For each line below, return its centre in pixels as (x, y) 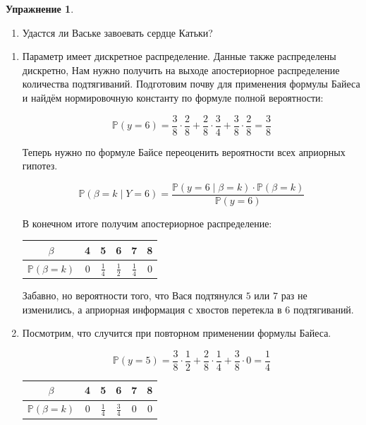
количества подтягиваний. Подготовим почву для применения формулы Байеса (191, 84)
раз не (294, 295)
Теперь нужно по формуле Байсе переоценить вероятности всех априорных (184, 151)
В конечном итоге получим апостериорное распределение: (147, 223)
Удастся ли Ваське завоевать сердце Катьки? (117, 32)
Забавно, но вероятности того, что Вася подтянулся (133, 295)
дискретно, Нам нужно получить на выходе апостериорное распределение (181, 70)
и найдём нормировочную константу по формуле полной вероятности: (173, 97)
